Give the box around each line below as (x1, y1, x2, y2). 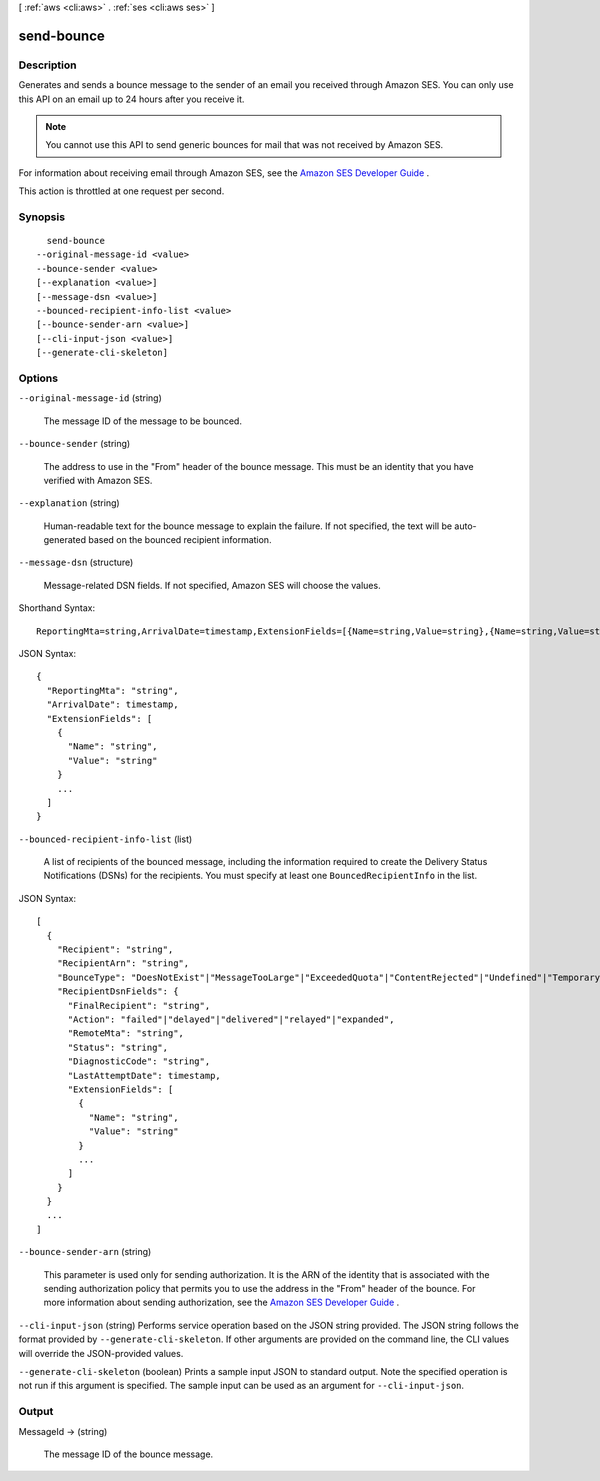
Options (18, 371, 59, 385)
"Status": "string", (67, 1041, 169, 1053)
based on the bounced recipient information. (88, 534, 272, 546)
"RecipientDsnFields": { (56, 986, 179, 997)
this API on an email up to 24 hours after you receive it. (18, 93, 245, 105)
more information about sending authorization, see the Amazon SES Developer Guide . (43, 1296, 400, 1309)
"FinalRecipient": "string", (67, 1000, 211, 1011)
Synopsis (18, 210, 65, 224)
